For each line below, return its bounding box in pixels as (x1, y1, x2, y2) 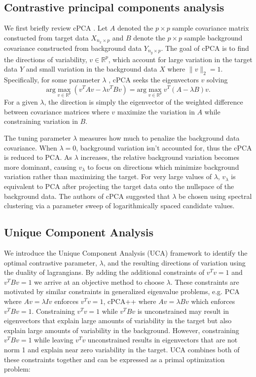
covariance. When (4, 142, 57, 152)
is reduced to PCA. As (4, 152, 73, 162)
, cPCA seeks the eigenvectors (109, 74, 199, 84)
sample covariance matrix (172, 23, 249, 33)
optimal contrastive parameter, (4, 257, 97, 267)
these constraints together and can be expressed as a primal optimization (4, 354, 225, 364)
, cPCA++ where (103, 296, 156, 306)
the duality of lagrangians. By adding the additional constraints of (4, 267, 205, 277)
